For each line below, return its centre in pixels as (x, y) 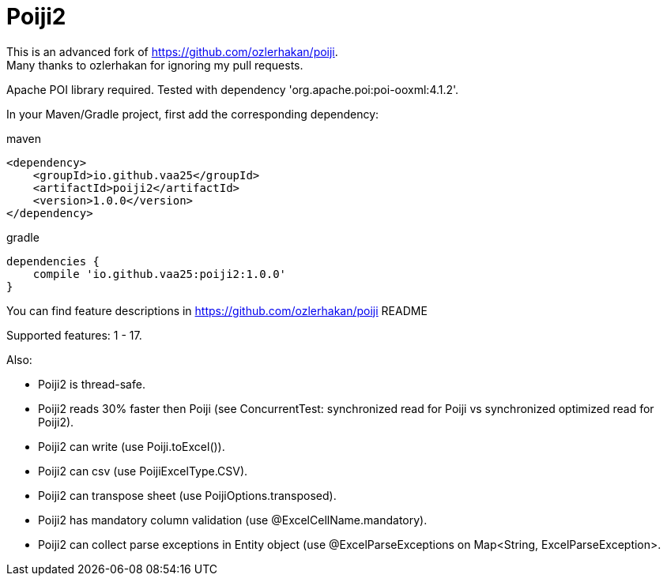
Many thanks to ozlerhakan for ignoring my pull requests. (155, 65)
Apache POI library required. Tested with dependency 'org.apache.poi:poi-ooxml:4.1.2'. (233, 89)
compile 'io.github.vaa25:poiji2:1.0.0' (160, 274)
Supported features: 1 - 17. (74, 335)
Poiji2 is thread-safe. (92, 384)
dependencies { (53, 261)
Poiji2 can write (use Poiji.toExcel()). (132, 446)
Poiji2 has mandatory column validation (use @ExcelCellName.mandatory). (233, 520)
